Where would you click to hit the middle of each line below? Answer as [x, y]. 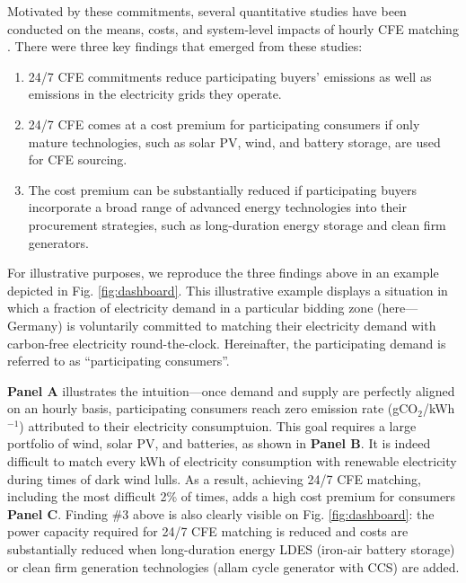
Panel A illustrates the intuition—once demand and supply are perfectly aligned [231, 390]
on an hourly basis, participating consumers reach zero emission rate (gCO [213, 408]
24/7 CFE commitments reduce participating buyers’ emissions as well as [230, 76]
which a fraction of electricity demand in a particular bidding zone [190, 308]
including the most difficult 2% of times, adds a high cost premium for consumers [232, 496]
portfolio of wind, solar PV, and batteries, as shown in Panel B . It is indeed [219, 443]
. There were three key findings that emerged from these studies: [185, 46]
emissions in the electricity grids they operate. [155, 94]
